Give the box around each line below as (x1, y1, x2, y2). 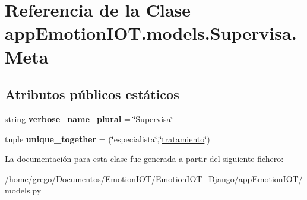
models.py (5, 184, 42, 196)
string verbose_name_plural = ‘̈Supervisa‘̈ (5, 112, 173, 125)
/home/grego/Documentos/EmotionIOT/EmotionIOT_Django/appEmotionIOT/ (5, 172, 303, 185)
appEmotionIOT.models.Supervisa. (5, 21, 297, 45)
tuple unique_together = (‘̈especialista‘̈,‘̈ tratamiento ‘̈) (5, 132, 210, 145)
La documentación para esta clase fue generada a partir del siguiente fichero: (5, 153, 284, 165)
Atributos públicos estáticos (5, 85, 179, 103)
